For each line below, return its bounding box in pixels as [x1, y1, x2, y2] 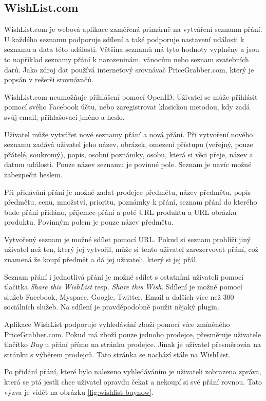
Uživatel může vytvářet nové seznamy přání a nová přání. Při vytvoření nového [4, 129, 253, 139]
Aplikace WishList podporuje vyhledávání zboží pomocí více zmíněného [4, 319, 230, 330]
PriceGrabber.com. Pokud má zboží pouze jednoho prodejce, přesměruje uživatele [4, 329, 261, 339]
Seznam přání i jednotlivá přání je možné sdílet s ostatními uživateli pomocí [4, 271, 244, 282]
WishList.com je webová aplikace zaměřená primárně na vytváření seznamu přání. [4, 24, 262, 34]
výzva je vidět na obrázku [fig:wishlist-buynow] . [4, 386, 154, 397]
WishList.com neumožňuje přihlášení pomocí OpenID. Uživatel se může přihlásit [4, 91, 258, 102]
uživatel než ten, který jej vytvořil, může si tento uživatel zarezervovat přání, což [4, 244, 258, 254]
